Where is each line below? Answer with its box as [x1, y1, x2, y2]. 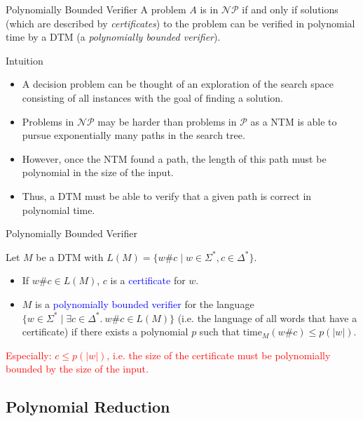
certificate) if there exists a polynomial [22, 324, 189, 339]
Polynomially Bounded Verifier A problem [6, 2, 186, 16]
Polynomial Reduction [6, 396, 170, 417]
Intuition [6, 53, 43, 67]
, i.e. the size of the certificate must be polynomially [107, 347, 331, 362]
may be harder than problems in [97, 114, 237, 128]
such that [199, 324, 240, 339]
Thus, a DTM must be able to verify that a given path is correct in [22, 188, 312, 203]
